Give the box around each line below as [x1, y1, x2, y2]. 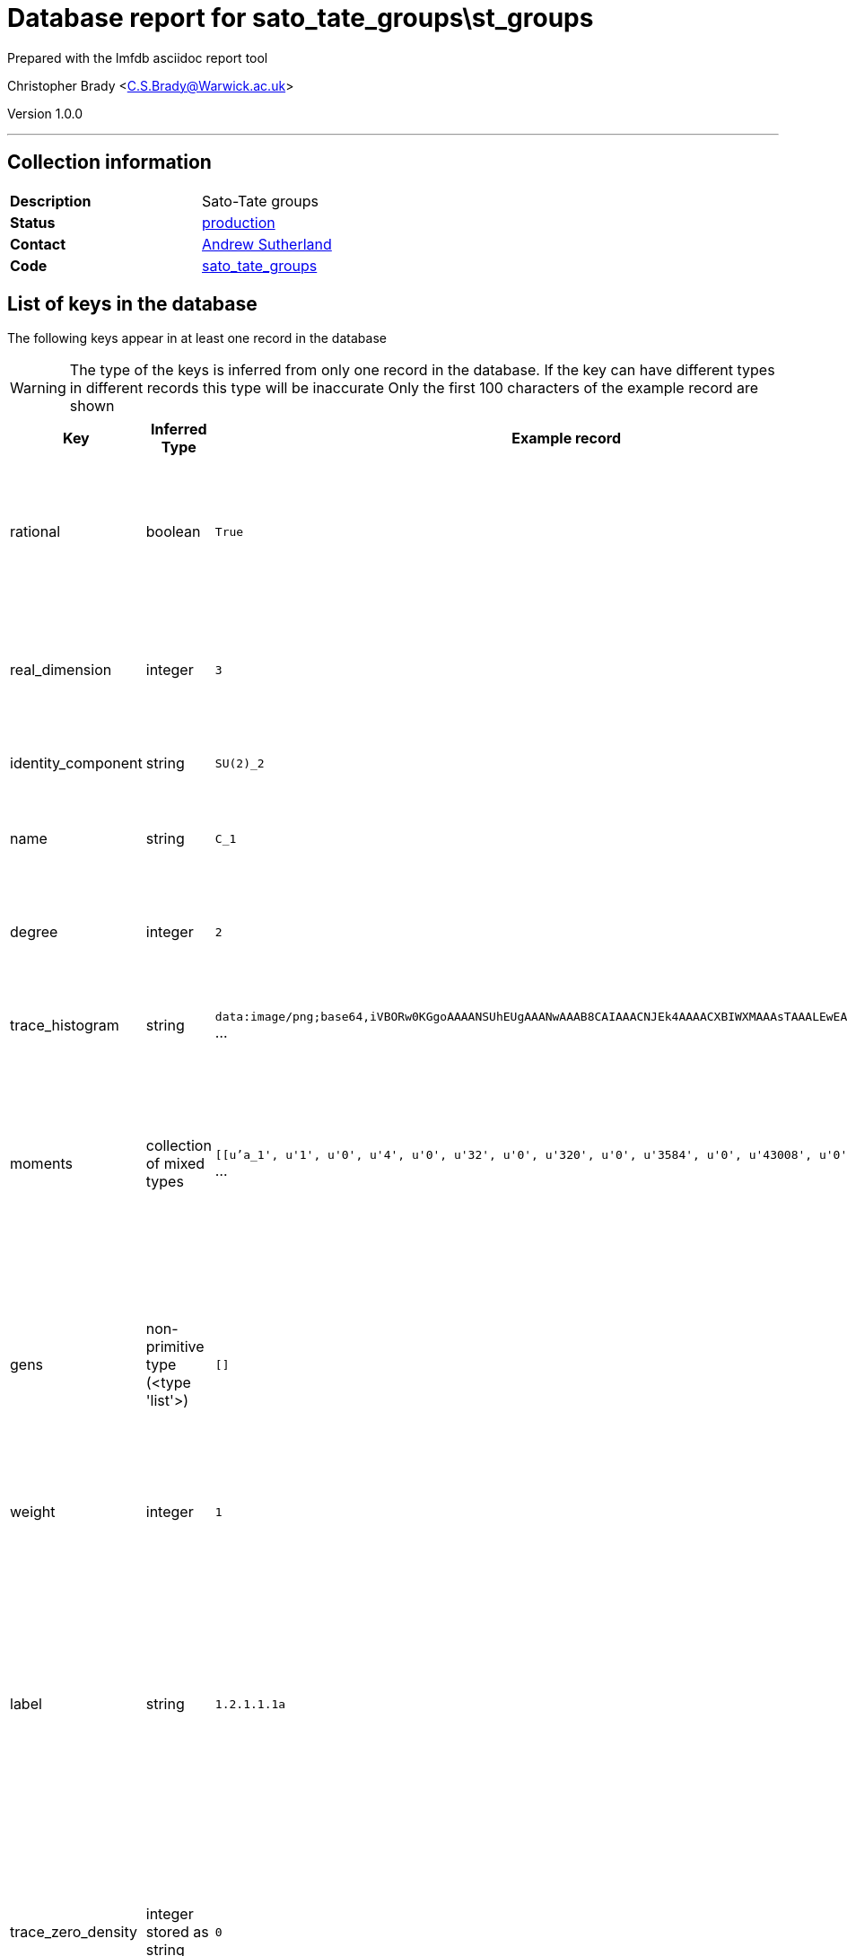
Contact [10, 234, 66, 253]
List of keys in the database [7, 293, 258, 316]
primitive [145, 1338, 205, 1356]
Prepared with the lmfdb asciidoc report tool [7, 49, 268, 66]
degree [10, 923, 58, 942]
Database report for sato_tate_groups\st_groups [7, 3, 594, 33]
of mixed [145, 1154, 205, 1173]
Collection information [7, 151, 212, 174]
